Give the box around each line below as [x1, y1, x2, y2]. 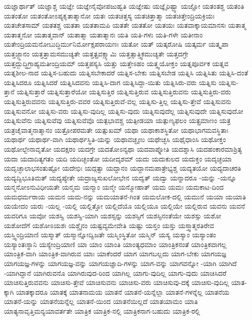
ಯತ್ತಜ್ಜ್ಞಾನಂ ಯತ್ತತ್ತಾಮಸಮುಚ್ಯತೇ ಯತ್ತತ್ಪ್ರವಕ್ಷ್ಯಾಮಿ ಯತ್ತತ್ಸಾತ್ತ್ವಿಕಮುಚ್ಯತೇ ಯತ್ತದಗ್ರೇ [4, 48, 188, 58]
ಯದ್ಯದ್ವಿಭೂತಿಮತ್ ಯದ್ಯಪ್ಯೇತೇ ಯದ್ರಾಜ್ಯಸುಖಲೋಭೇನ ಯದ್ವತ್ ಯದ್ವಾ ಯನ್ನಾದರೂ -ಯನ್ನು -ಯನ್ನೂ [4, 172, 236, 182]
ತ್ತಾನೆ [4, 87, 15, 97]
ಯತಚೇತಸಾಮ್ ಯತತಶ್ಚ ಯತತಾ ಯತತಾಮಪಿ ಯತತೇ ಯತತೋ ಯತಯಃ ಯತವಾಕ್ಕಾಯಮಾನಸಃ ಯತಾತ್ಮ [4, 20, 246, 30]
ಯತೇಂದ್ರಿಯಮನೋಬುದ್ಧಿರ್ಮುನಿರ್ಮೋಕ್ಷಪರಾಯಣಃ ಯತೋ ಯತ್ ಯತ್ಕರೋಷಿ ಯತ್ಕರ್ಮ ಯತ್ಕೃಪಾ [4, 39, 229, 49]
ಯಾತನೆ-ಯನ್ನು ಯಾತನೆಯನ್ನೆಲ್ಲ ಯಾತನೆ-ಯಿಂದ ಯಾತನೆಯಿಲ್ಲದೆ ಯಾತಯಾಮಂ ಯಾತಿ [4, 296, 198, 306]
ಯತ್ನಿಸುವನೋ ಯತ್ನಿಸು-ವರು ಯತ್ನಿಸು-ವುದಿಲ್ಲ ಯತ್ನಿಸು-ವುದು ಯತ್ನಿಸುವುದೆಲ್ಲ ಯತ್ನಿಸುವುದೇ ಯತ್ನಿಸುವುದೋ [4, 106, 243, 116]
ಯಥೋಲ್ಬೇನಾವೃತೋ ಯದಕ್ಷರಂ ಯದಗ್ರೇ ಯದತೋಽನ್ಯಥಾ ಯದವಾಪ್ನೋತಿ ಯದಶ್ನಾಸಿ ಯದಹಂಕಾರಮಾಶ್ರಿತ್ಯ [4, 143, 242, 154]
